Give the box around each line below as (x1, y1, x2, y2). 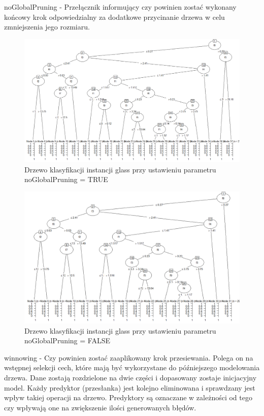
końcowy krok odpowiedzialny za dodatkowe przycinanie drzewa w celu (4, 11, 225, 22)
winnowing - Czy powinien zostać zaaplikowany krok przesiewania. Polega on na (4, 352, 253, 363)
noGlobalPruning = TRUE (24, 174, 108, 185)
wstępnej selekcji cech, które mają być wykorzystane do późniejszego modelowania (4, 362, 260, 373)
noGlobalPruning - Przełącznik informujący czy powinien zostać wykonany (4, 2, 237, 12)
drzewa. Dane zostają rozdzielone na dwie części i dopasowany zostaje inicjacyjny (4, 372, 257, 382)
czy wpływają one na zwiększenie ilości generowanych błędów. (4, 402, 196, 412)
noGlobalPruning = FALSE (24, 335, 110, 346)
